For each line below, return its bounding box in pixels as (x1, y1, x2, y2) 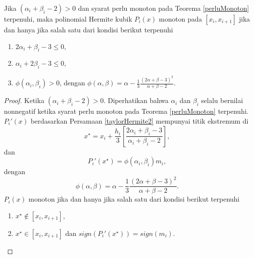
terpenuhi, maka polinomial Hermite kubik (4, 14, 132, 24)
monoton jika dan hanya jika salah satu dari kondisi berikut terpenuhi (28, 194, 240, 204)
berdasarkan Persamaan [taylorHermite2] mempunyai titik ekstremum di (30, 115, 249, 126)
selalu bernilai (201, 95, 243, 105)
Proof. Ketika (4, 95, 45, 105)
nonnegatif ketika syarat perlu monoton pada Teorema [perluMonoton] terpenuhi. (4, 106, 249, 116)
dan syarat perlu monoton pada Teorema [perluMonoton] (78, 3, 249, 13)
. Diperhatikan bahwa (103, 95, 169, 105)
